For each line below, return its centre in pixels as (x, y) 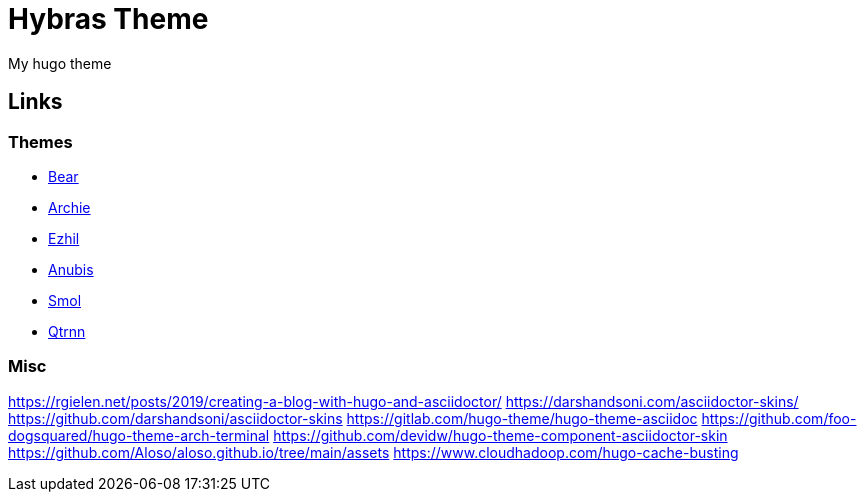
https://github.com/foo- (779, 418)
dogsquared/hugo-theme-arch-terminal (139, 435)
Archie (69, 207)
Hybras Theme (108, 19)
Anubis (71, 269)
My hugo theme (60, 63)
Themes (40, 141)
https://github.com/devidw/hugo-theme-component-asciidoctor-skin (500, 435)
